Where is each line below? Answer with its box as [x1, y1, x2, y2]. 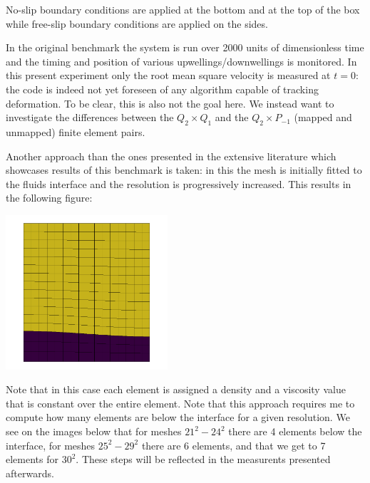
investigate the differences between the [6, 110, 174, 125]
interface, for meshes [6, 437, 96, 452]
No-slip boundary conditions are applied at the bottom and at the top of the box [6, 2, 360, 16]
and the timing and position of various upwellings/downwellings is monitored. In [6, 53, 357, 68]
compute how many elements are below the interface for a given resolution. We [6, 410, 350, 425]
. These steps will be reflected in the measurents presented [76, 452, 331, 467]
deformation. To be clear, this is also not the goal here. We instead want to [6, 95, 334, 110]
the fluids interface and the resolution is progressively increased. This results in [6, 176, 351, 191]
